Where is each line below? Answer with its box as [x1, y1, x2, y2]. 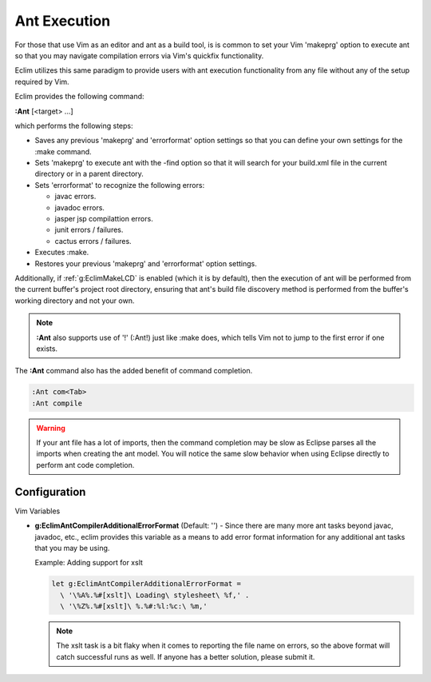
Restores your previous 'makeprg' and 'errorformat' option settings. [34, 258, 257, 268]
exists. [36, 344, 58, 353]
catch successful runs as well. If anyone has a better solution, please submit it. [56, 652, 315, 661]
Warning [36, 423, 65, 433]
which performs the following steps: [14, 121, 133, 130]
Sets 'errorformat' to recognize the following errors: [34, 180, 205, 189]
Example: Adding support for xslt [34, 558, 144, 568]
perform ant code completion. [36, 460, 135, 469]
